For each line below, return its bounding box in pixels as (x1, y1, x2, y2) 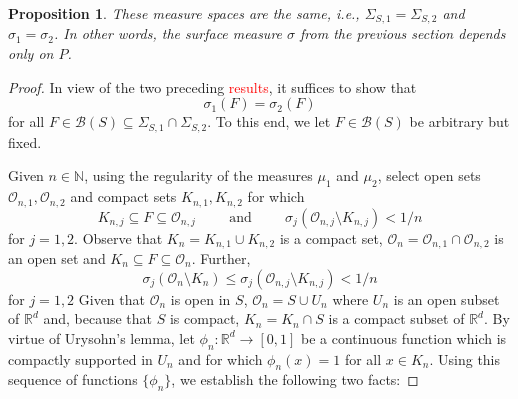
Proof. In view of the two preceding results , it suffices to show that (8, 76, 417, 97)
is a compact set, (279, 227, 383, 248)
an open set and (8, 247, 106, 268)
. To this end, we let (207, 111, 331, 132)
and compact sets (70, 186, 177, 207)
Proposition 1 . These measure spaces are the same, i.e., (8, 3, 360, 23)
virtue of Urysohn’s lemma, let (8, 327, 195, 348)
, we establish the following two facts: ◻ (171, 369, 419, 390)
